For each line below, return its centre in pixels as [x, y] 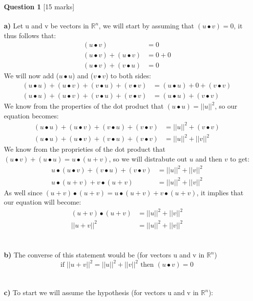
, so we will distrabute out [148, 158]
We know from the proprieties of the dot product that [85, 149]
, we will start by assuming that [147, 26]
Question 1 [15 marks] [39, 6]
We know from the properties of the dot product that [84, 106]
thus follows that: [30, 35]
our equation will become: [42, 202]
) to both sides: [128, 76]
